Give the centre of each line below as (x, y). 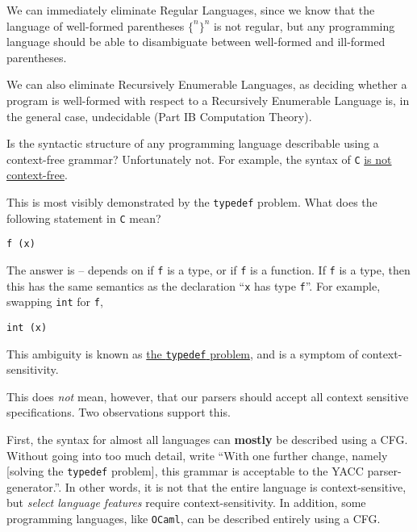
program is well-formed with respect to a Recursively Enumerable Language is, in (208, 100)
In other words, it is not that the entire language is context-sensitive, (236, 486)
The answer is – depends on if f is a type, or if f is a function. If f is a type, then (208, 269)
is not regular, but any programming (304, 25)
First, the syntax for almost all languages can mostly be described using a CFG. (207, 440)
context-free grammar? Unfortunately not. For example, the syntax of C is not (199, 159)
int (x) (27, 327)
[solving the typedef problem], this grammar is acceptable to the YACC (185, 471)
